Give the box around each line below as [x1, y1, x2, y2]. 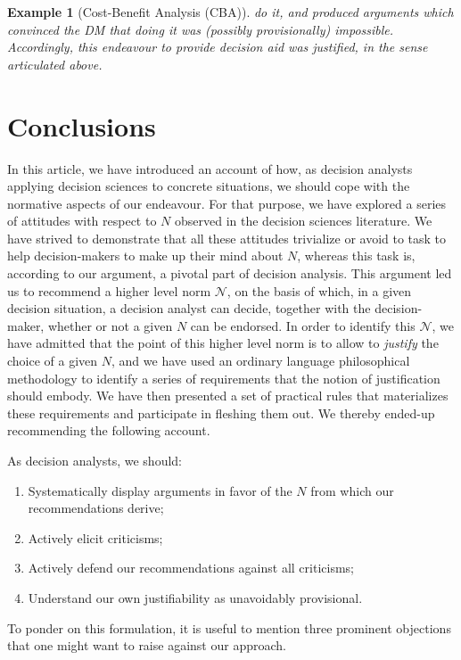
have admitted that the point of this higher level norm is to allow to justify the [7, 334, 439, 352]
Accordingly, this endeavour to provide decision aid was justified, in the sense [7, 37, 428, 56]
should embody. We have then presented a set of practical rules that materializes [7, 386, 449, 405]
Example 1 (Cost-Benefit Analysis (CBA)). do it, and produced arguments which [7, 3, 454, 21]
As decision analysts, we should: [7, 451, 182, 469]
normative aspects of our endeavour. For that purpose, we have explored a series [7, 194, 446, 212]
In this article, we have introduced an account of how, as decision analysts [7, 159, 413, 177]
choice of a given [7, 351, 98, 370]
